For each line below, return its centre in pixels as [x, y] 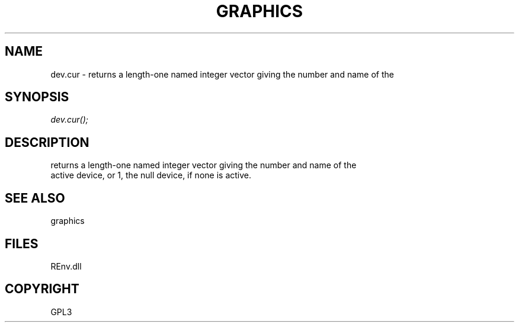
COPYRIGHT [42, 289]
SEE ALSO [35, 198]
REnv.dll [66, 266]
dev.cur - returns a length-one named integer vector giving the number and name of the [222, 74]
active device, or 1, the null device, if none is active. [151, 175]
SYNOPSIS [37, 97]
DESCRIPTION [47, 142]
